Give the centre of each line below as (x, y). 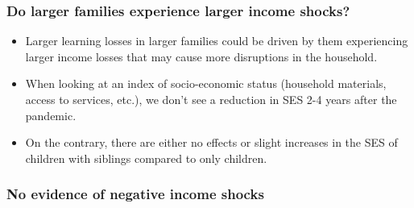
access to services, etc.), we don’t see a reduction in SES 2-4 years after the (211, 99)
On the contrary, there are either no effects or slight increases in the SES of (211, 142)
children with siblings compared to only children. (146, 158)
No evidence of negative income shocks (135, 194)
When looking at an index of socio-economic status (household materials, (206, 83)
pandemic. (51, 115)
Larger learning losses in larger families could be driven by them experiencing (217, 41)
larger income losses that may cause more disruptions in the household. (201, 56)
